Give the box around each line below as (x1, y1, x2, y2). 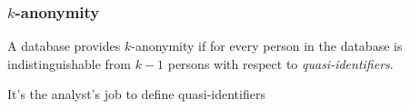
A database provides (7, 36, 121, 55)
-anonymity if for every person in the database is (131, 36, 403, 55)
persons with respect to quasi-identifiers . (167, 54, 394, 73)
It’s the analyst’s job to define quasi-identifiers (7, 84, 265, 104)
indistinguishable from (7, 54, 131, 73)
